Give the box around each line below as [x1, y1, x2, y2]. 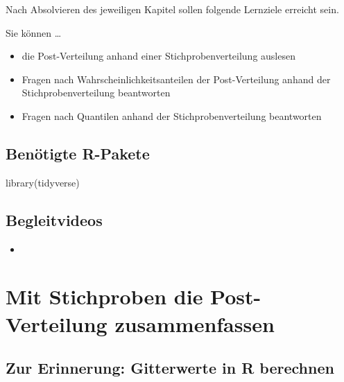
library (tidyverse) [6, 175, 80, 189]
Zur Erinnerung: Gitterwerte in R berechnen [6, 357, 334, 379]
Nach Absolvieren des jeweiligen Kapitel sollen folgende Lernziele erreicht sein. [6, 2, 339, 16]
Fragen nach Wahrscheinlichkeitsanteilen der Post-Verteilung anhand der [21, 71, 331, 86]
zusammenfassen [114, 309, 275, 338]
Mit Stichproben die [6, 282, 203, 311]
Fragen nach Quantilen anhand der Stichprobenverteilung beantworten [21, 108, 322, 123]
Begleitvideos [6, 209, 103, 230]
